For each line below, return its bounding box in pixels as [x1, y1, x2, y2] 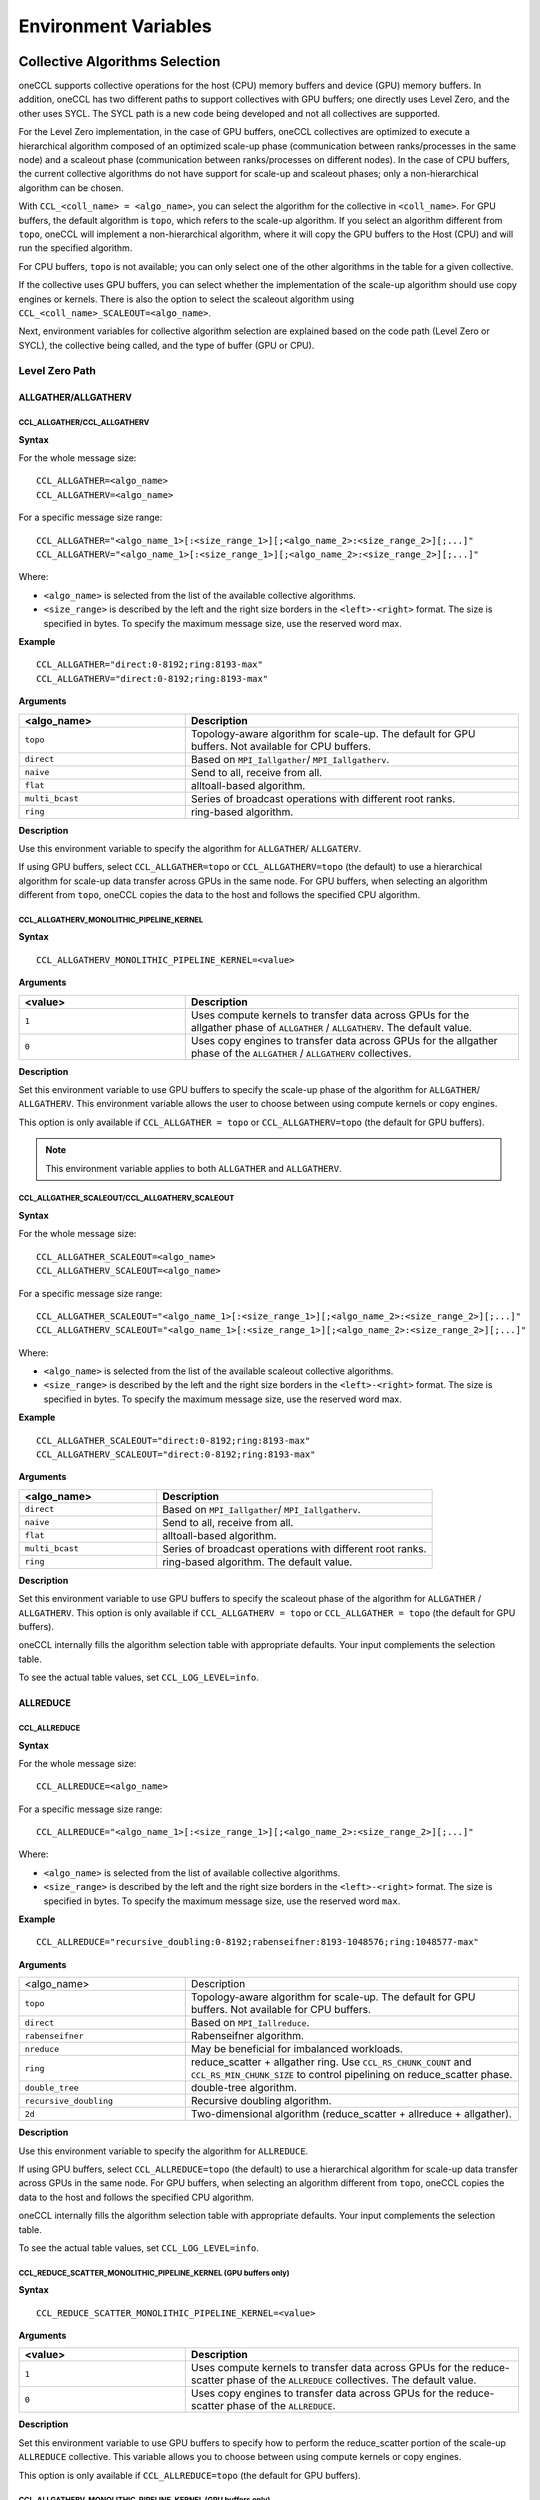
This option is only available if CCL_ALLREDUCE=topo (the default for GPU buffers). [18, 2469, 361, 2481]
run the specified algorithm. [18, 242, 133, 254]
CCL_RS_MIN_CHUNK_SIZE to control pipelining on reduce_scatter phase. [190, 2068, 513, 2082]
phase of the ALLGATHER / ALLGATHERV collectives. [190, 1046, 412, 1060]
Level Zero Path [18, 364, 97, 378]
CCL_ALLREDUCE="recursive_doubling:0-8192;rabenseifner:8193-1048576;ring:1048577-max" [36, 1936, 480, 1948]
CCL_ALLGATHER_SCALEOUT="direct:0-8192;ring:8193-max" [36, 1435, 311, 1446]
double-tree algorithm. [190, 2081, 297, 2095]
